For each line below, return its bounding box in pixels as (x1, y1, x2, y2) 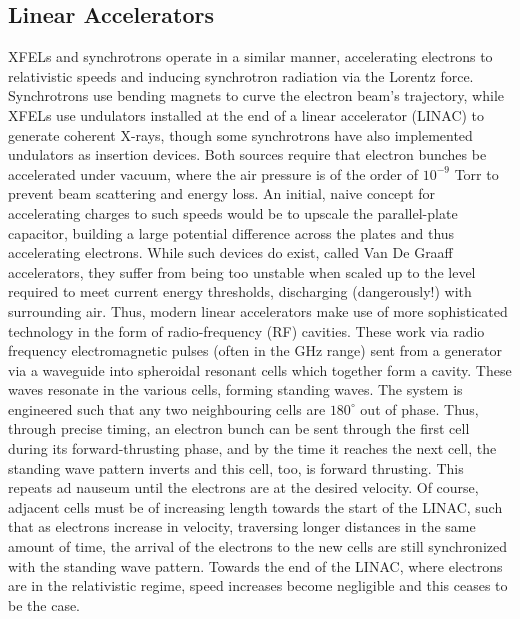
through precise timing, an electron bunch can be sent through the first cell (8, 418, 470, 439)
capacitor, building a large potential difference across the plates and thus (8, 222, 455, 243)
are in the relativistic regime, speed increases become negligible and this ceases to (8, 575, 508, 596)
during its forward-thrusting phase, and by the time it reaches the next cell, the (8, 438, 497, 459)
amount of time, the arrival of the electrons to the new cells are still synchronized (8, 536, 508, 557)
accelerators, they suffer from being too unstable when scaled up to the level (8, 261, 476, 282)
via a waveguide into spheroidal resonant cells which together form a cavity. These (8, 359, 512, 380)
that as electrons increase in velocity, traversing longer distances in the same (8, 516, 476, 537)
